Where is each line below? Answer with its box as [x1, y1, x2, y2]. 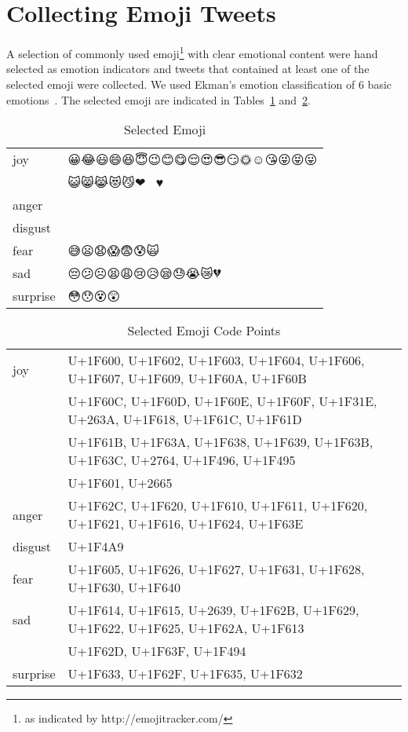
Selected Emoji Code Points [127, 321, 281, 340]
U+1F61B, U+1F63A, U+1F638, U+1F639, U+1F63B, [67, 433, 373, 452]
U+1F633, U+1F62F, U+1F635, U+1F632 [67, 664, 303, 683]
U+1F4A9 [67, 537, 124, 556]
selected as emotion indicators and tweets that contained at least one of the [6, 60, 370, 77]
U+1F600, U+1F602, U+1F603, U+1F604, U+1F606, [67, 351, 365, 370]
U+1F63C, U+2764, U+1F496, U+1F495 [67, 451, 296, 470]
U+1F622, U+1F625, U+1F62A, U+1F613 [67, 619, 304, 638]
